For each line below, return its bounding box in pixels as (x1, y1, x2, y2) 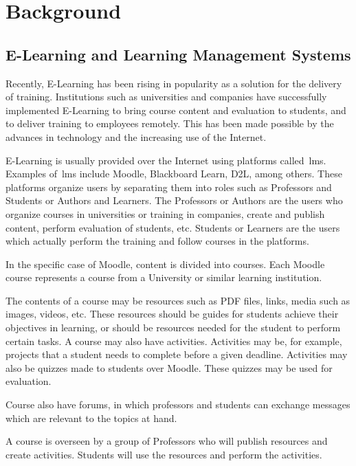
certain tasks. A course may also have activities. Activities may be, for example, (5, 333, 342, 348)
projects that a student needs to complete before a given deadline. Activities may (5, 347, 348, 362)
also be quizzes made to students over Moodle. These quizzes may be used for (5, 360, 333, 375)
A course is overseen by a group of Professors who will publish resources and (5, 434, 328, 448)
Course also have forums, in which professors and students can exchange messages (5, 397, 351, 412)
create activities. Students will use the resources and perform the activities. (5, 447, 322, 461)
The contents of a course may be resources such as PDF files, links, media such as (5, 293, 351, 307)
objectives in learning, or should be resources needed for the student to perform (5, 320, 341, 335)
